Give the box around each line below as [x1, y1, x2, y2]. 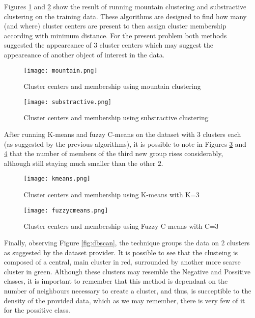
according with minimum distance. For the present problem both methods [4, 30, 227, 40]
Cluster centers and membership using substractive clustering [24, 112, 208, 123]
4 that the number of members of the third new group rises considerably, [4, 148, 223, 159]
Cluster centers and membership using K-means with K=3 [24, 189, 199, 200]
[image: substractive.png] [24, 98, 112, 106]
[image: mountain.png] [24, 67, 98, 74]
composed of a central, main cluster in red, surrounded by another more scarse [4, 257, 241, 267]
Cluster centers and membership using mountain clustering [24, 81, 201, 91]
